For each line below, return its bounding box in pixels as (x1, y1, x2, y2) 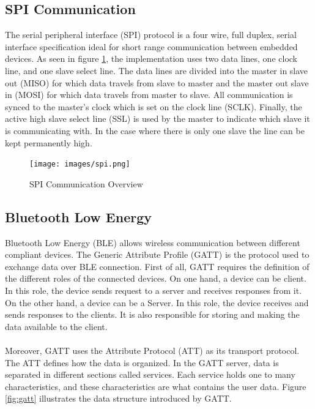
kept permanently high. (5, 136, 92, 149)
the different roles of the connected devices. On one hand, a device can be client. (5, 272, 306, 285)
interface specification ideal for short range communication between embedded (5, 40, 298, 53)
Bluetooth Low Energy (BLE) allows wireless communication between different (5, 236, 300, 249)
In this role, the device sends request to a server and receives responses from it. (5, 283, 302, 296)
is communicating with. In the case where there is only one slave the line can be (5, 124, 305, 137)
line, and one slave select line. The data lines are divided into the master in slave (5, 64, 308, 77)
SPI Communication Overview (29, 177, 143, 190)
